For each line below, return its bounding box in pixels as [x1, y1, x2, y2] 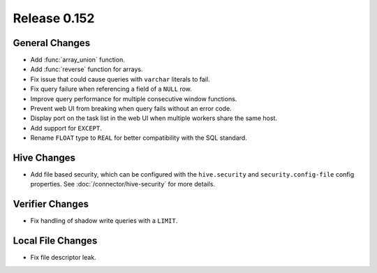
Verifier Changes [13, 198, 89, 210]
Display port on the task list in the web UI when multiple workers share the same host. [30, 114, 278, 122]
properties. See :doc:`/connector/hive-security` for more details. [30, 180, 216, 189]
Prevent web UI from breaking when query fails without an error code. [30, 105, 232, 113]
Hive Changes [13, 152, 76, 163]
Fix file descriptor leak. [30, 253, 97, 262]
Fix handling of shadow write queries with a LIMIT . [30, 216, 178, 225]
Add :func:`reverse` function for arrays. [30, 65, 143, 73]
